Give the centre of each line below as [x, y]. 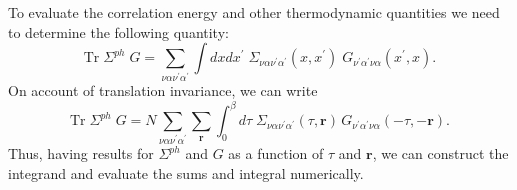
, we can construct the [440, 153]
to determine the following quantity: [118, 31]
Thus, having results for [81, 153]
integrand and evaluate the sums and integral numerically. [186, 172]
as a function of [276, 153]
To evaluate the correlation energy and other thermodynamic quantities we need [254, 12]
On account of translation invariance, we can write [163, 90]
